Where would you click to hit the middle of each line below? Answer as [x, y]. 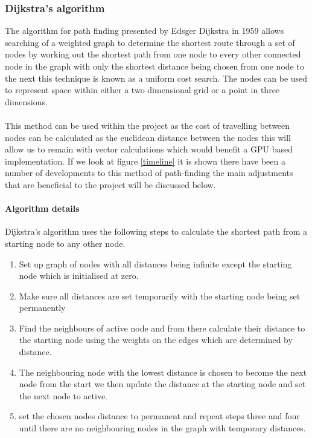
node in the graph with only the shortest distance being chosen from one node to [154, 66]
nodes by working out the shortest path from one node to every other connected [153, 54]
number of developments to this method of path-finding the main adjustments [149, 173]
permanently [42, 308]
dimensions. [26, 101]
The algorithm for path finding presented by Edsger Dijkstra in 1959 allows [145, 31]
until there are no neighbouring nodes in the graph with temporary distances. [162, 428]
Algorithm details [42, 208]
